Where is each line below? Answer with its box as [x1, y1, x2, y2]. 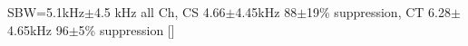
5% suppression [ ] [78, 20, 175, 39]
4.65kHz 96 [7, 20, 69, 39]
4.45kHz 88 [235, 3, 297, 21]
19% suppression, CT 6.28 [307, 3, 451, 21]
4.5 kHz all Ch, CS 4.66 [93, 3, 226, 21]
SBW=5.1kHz [7, 3, 84, 21]
